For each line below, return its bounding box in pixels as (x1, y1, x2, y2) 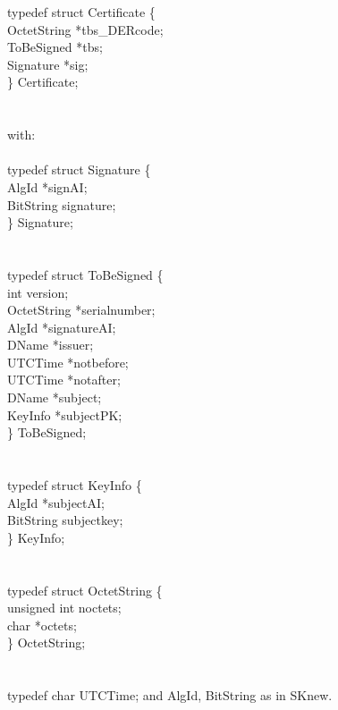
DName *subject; (7, 388, 102, 407)
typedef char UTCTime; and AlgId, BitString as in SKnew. (7, 686, 333, 705)
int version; (7, 283, 69, 301)
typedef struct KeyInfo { (7, 476, 142, 494)
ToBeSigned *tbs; (7, 38, 103, 56)
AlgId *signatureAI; (7, 317, 116, 336)
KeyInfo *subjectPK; (7, 405, 123, 424)
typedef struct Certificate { (7, 3, 156, 21)
